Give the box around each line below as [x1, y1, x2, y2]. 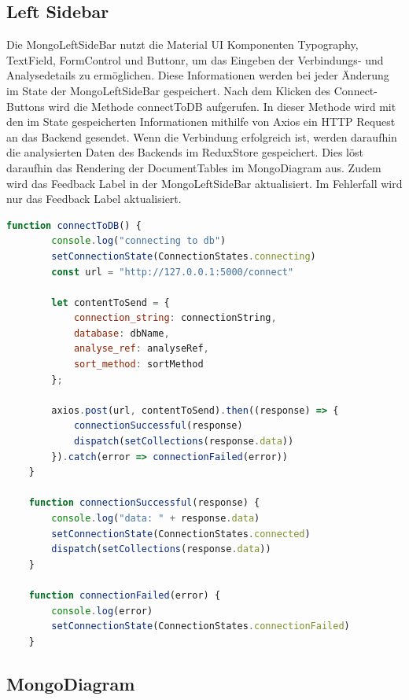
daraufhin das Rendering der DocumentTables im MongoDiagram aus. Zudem [6, 159, 381, 175]
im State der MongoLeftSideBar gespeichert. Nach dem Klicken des [6, 82, 331, 98]
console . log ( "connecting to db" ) [51, 235, 227, 247]
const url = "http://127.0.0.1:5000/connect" [51, 266, 294, 278]
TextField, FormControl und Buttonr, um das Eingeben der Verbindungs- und [6, 51, 384, 68]
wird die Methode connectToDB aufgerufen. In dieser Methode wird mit [48, 98, 396, 114]
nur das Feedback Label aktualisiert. [6, 190, 182, 207]
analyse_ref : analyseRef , [73, 343, 209, 355]
